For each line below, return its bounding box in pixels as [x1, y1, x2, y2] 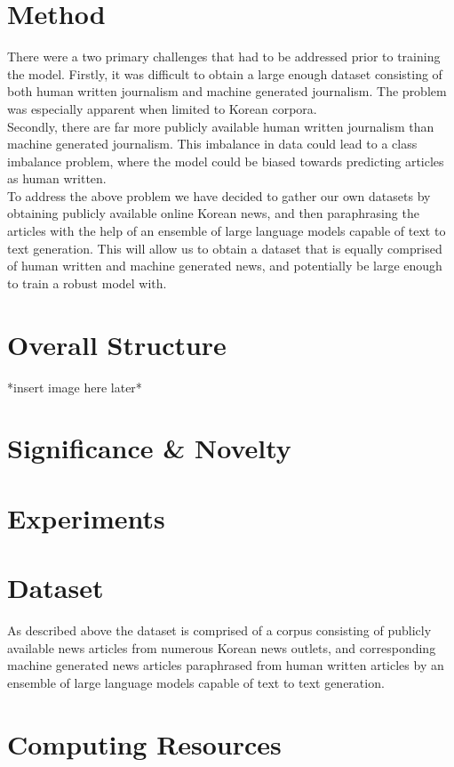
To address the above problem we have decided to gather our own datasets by [7, 186, 431, 205]
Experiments [7, 499, 165, 536]
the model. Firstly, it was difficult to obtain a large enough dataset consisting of [7, 64, 442, 83]
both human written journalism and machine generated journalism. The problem [7, 82, 447, 101]
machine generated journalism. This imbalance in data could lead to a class [7, 134, 418, 153]
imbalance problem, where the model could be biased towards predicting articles [7, 151, 444, 170]
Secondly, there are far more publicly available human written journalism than [7, 117, 434, 135]
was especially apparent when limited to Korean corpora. [7, 99, 317, 117]
